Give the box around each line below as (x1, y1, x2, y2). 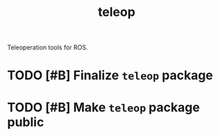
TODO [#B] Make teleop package (7, 99, 200, 115)
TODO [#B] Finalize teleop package (7, 67, 214, 83)
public (7, 114, 44, 130)
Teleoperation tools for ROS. (7, 43, 88, 52)
